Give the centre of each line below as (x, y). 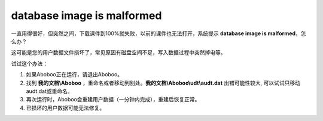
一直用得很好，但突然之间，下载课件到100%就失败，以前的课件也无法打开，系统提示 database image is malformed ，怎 (159, 33)
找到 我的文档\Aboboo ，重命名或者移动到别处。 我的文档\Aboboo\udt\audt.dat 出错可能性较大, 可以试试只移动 (163, 83)
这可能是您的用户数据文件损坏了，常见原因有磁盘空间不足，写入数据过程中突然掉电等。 (118, 52)
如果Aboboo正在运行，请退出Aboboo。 (74, 75)
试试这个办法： (29, 63)
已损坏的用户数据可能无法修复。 (65, 108)
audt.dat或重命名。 (49, 91)
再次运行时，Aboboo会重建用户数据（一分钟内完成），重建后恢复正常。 (113, 100)
